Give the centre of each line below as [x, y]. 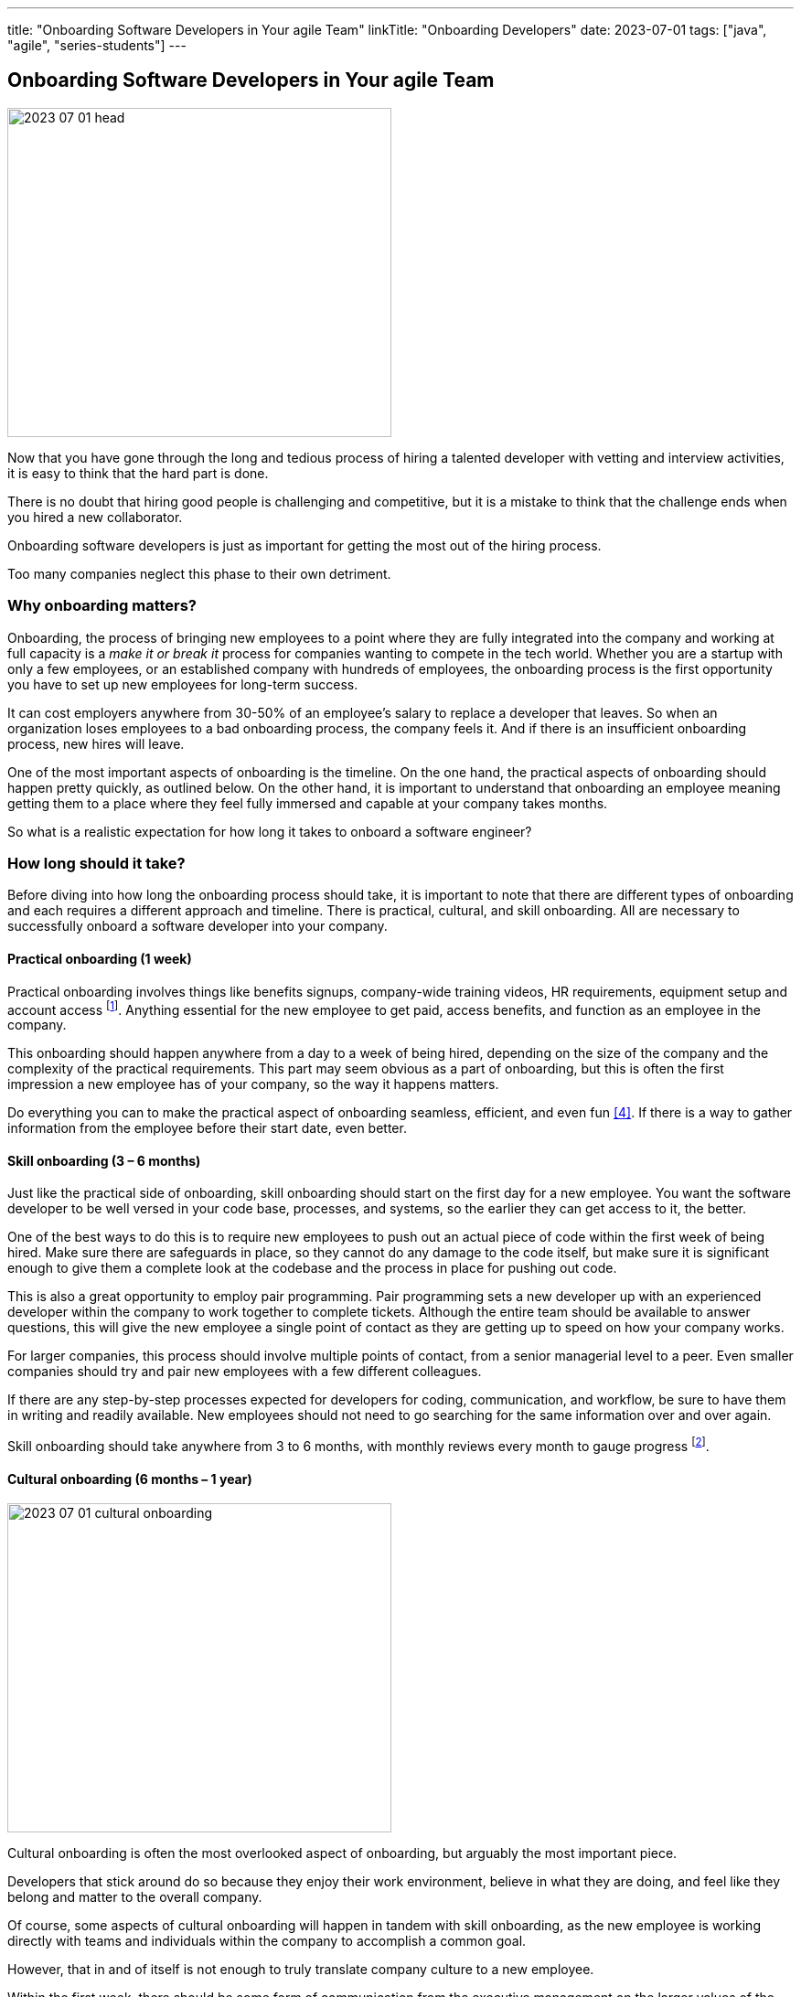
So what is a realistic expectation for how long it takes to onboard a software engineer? [270, 831]
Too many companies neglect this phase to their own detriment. [199, 573]
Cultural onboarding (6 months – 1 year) [130, 1479]
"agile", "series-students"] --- [97, 45]
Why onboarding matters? [102, 606]
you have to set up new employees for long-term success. [183, 684]
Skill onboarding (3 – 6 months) [104, 1160]
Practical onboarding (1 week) [100, 958]
